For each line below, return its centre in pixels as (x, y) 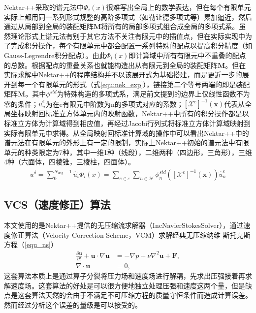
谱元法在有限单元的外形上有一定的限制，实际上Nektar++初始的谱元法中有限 (127, 142)
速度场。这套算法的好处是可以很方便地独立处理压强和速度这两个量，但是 (128, 285)
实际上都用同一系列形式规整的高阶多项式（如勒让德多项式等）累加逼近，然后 (128, 16)
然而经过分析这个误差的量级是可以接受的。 (73, 304)
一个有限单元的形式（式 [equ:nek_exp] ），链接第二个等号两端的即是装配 (137, 84)
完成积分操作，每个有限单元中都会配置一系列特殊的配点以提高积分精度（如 (131, 46)
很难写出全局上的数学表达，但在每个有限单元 (178, 7)
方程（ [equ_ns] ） (31, 244)
